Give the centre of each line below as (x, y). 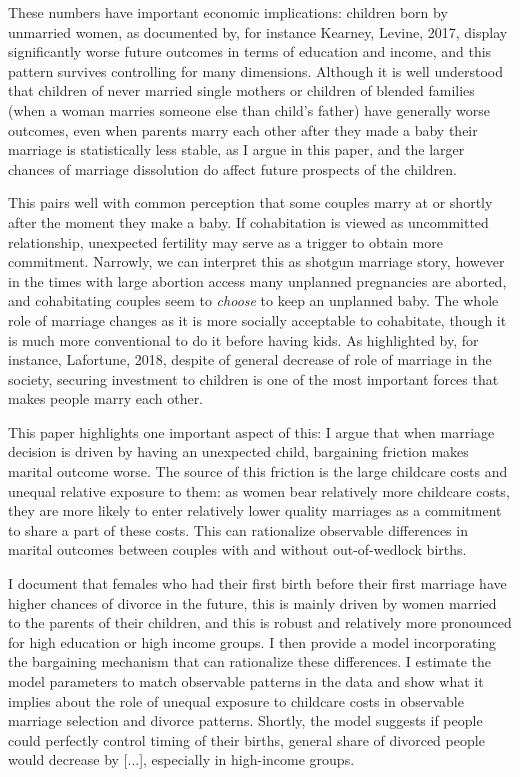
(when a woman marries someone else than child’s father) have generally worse (249, 109)
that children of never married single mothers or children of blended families (241, 90)
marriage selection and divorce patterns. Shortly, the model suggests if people (245, 720)
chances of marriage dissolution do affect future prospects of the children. (232, 168)
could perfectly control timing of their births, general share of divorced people (246, 739)
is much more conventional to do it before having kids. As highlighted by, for (243, 339)
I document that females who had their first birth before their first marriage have (257, 583)
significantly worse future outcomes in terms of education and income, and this (250, 51)
